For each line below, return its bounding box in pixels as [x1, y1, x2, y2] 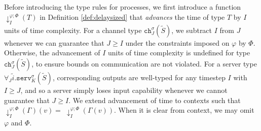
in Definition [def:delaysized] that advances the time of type [40, 11, 225, 22]
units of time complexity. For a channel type [4, 24, 142, 35]
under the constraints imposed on [125, 37, 230, 48]
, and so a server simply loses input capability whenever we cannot [20, 85, 228, 95]
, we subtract [171, 24, 212, 35]
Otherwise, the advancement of [4, 47, 100, 58]
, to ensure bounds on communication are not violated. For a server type [31, 58, 257, 69]
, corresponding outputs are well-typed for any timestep [52, 72, 226, 83]
